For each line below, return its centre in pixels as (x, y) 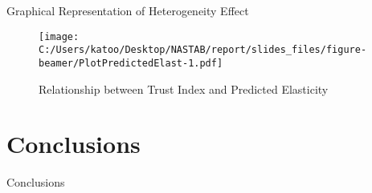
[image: (59, 36)
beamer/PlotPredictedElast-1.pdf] (131, 63)
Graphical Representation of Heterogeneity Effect (128, 10)
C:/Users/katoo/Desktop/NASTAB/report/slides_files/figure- (203, 50)
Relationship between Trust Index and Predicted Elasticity (184, 88)
